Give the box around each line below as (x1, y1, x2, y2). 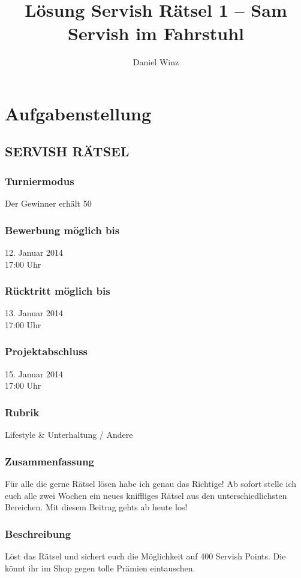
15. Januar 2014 (5, 367, 64, 380)
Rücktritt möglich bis (5, 283, 110, 298)
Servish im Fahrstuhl (67, 21, 244, 46)
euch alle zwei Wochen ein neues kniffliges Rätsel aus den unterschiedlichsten (5, 489, 287, 501)
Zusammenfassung (5, 453, 95, 468)
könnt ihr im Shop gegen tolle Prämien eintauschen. (5, 561, 195, 574)
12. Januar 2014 (5, 246, 64, 258)
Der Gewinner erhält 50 (5, 197, 92, 210)
